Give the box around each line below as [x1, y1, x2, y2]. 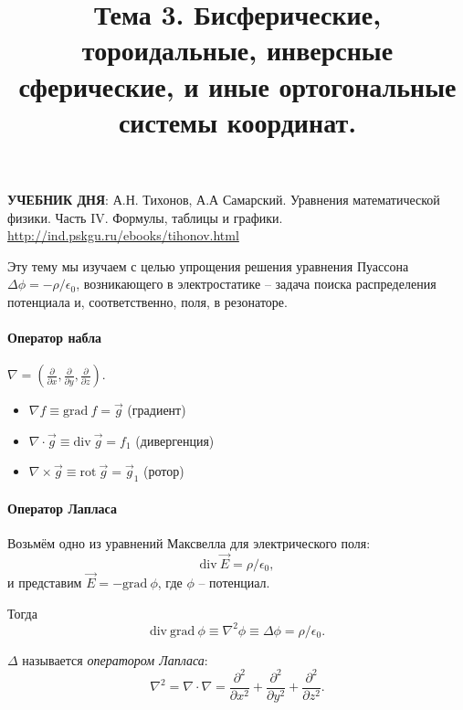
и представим [7, 573, 82, 592]
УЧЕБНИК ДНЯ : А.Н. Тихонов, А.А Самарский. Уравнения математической [7, 189, 440, 208]
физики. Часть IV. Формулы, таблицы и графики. [7, 207, 283, 227]
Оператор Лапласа [7, 498, 117, 517]
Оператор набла [7, 328, 102, 347]
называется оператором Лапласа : [22, 650, 208, 669]
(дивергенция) [135, 430, 215, 450]
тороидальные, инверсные [81, 31, 394, 69]
